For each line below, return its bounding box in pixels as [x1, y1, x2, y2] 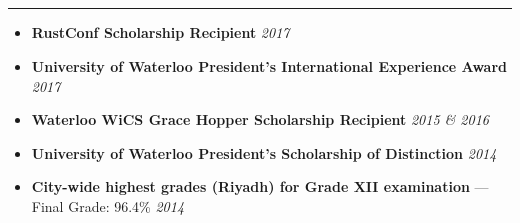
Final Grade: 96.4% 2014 [31, 195, 185, 216]
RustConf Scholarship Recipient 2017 [31, 22, 290, 43]
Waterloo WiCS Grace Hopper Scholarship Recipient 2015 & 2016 [31, 109, 489, 130]
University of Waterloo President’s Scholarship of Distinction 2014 [31, 142, 497, 163]
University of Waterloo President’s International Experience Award [31, 55, 507, 76]
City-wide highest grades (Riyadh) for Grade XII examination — [31, 176, 489, 197]
